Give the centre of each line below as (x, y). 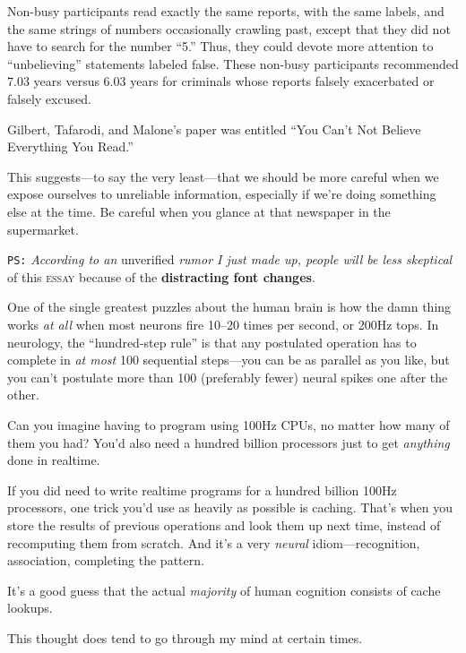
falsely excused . (49, 98)
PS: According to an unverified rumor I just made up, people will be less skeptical (230, 259)
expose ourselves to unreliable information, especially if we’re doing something (222, 194)
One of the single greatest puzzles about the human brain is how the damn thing (229, 307)
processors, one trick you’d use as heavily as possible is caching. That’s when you (230, 507)
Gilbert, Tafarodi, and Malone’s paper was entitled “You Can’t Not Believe (214, 129)
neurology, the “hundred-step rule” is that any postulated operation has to (212, 342)
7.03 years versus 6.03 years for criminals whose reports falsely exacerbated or (221, 81)
